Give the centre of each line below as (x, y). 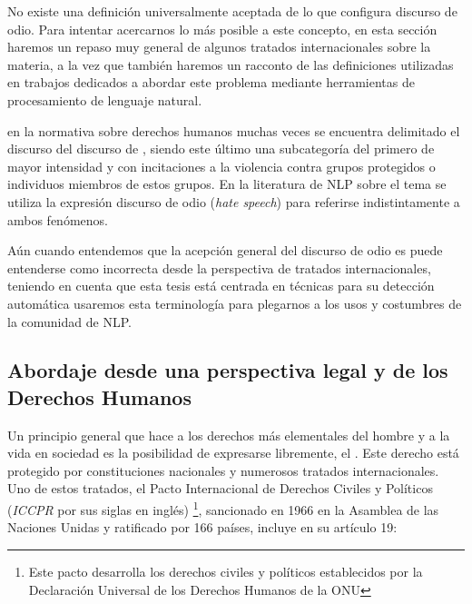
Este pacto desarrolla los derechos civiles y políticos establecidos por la (226, 571)
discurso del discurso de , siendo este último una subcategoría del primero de (221, 149)
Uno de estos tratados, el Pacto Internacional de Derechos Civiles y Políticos (220, 488)
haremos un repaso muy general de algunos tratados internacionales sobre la (219, 47)
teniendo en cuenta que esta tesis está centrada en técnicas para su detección (221, 286)
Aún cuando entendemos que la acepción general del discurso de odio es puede (225, 250)
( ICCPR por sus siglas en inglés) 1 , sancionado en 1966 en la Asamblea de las (223, 508)
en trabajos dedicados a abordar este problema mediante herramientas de (211, 82)
